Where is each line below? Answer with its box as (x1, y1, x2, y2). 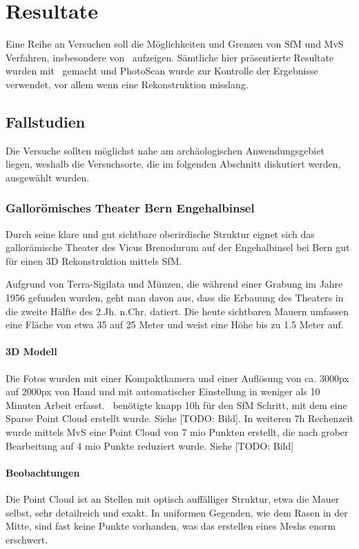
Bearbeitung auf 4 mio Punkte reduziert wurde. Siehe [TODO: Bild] (6, 438, 294, 452)
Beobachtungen (6, 465, 80, 479)
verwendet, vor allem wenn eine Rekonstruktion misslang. (6, 77, 249, 91)
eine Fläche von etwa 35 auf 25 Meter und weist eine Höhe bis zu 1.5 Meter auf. (6, 317, 344, 332)
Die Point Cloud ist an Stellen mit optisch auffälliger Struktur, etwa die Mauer (6, 492, 340, 506)
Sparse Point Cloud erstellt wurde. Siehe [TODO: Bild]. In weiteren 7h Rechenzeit (6, 411, 353, 426)
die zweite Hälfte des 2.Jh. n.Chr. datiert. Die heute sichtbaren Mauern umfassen (6, 303, 349, 318)
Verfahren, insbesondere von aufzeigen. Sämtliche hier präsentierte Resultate (6, 50, 334, 64)
